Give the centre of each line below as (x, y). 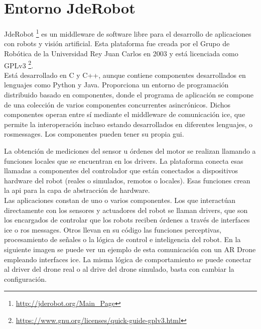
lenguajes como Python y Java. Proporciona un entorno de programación (116, 85)
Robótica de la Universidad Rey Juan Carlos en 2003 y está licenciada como (121, 53)
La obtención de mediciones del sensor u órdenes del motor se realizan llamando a (130, 150)
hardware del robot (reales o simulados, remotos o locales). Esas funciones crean (127, 180)
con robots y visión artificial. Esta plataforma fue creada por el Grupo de (117, 43)
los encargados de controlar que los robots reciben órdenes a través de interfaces (127, 220)
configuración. (25, 279)
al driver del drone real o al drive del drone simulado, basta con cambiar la (119, 269)
